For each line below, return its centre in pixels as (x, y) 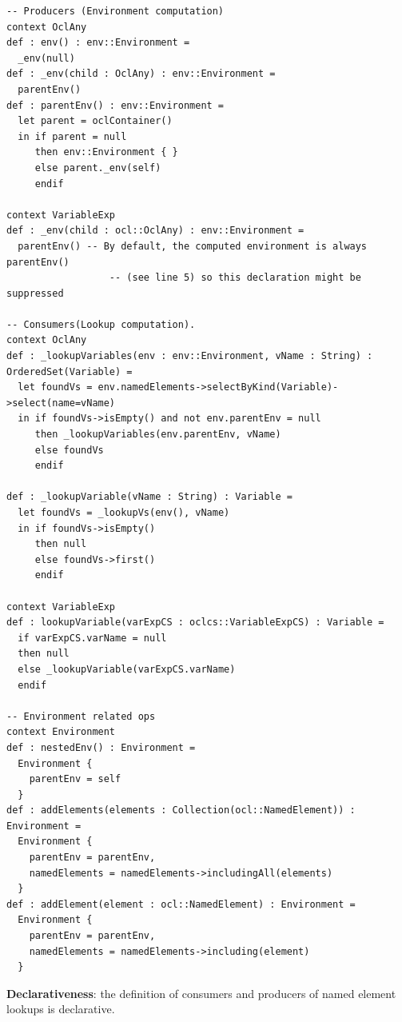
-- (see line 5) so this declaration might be (235, 278)
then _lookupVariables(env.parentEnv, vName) (158, 435)
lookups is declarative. (61, 1009)
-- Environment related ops (81, 716)
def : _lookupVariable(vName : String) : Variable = (149, 497)
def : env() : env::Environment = (98, 43)
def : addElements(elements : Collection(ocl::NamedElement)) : (181, 810)
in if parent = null (72, 136)
